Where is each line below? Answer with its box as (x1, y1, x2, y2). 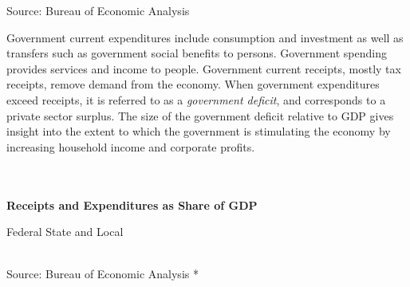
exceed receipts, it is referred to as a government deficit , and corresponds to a (6, 91, 386, 108)
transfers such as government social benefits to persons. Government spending (6, 45, 387, 61)
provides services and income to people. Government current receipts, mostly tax (6, 60, 401, 77)
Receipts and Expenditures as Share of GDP (6, 196, 258, 213)
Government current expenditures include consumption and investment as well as (6, 29, 404, 45)
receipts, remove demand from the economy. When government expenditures (6, 76, 380, 92)
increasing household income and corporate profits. (6, 138, 255, 155)
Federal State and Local (6, 223, 124, 240)
